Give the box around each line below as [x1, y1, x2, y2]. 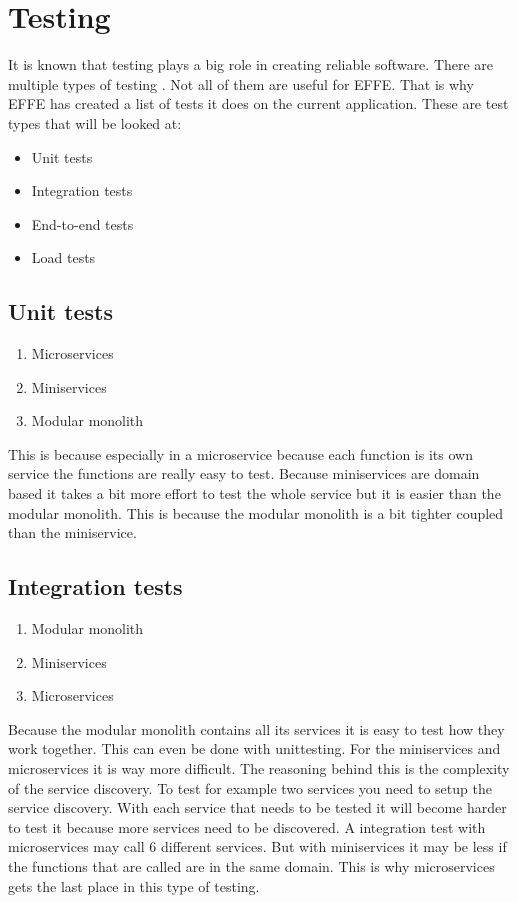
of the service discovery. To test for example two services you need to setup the [8, 777, 492, 798]
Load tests [31, 247, 96, 268]
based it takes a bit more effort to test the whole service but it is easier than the [8, 483, 501, 504]
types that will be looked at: [8, 112, 182, 133]
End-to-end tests [31, 213, 134, 234]
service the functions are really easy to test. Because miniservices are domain [8, 463, 480, 484]
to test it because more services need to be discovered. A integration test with [8, 816, 486, 837]
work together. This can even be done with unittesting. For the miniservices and [8, 738, 501, 759]
